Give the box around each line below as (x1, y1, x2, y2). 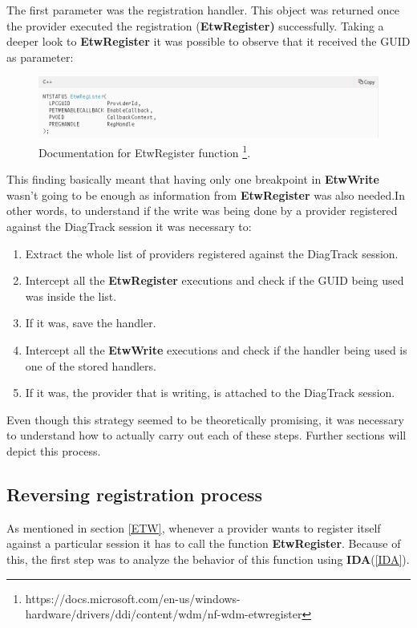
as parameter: (6, 48, 74, 65)
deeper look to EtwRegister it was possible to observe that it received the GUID (6, 33, 411, 50)
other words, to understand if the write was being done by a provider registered (6, 202, 398, 219)
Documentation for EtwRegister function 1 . (38, 141, 251, 160)
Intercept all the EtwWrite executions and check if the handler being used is (25, 341, 407, 358)
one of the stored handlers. (25, 357, 156, 374)
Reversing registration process (6, 481, 263, 506)
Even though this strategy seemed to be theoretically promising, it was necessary (6, 411, 404, 427)
